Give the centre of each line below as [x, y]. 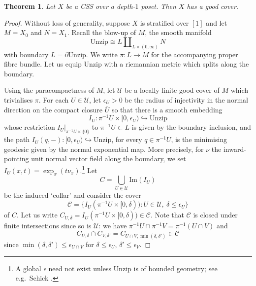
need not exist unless [80, 268]
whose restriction [30, 127]
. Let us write [37, 215]
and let [217, 22]
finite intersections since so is [48, 226]
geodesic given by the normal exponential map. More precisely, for [104, 149]
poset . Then [159, 6]
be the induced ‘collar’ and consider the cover [73, 195]
